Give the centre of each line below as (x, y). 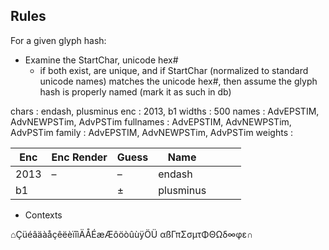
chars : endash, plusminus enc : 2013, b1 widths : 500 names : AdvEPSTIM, (165, 111)
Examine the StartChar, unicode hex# (101, 60)
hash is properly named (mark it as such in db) (135, 91)
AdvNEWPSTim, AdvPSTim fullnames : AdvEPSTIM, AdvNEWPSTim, (151, 121)
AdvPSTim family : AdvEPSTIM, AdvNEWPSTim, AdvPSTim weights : (152, 132)
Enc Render (79, 157)
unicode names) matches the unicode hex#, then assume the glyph (178, 81)
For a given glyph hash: (58, 40)
